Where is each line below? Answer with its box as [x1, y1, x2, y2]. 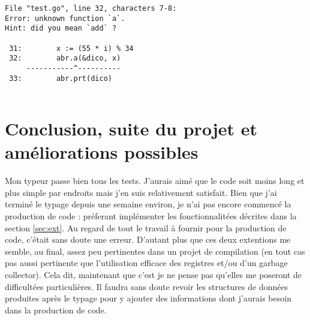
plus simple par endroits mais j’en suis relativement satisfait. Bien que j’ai [5, 186, 277, 198]
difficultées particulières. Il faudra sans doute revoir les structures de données [5, 280, 288, 292]
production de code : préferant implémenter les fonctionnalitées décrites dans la [5, 210, 297, 222]
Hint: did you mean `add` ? [5, 24, 117, 33]
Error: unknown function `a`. [5, 14, 125, 23]
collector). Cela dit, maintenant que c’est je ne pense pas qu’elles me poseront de [5, 268, 302, 280]
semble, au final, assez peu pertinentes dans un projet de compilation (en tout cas [5, 244, 305, 257]
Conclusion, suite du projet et [5, 116, 257, 141]
